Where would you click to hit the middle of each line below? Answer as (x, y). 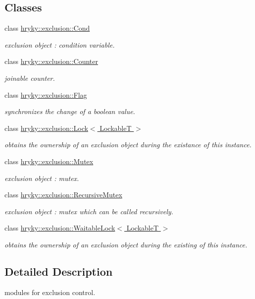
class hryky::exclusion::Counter (51, 61)
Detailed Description (59, 271)
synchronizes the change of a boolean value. (70, 111)
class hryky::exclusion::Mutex (49, 161)
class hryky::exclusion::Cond (47, 28)
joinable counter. (30, 78)
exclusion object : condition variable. (60, 44)
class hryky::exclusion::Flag (46, 94)
